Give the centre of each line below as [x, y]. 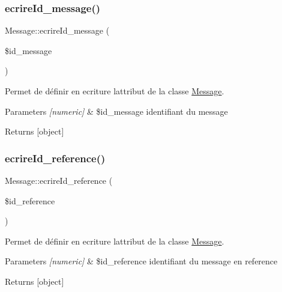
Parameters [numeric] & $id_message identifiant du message [116, 111]
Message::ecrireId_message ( [57, 30]
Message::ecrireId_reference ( [59, 180]
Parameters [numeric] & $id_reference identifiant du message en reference [141, 261]
